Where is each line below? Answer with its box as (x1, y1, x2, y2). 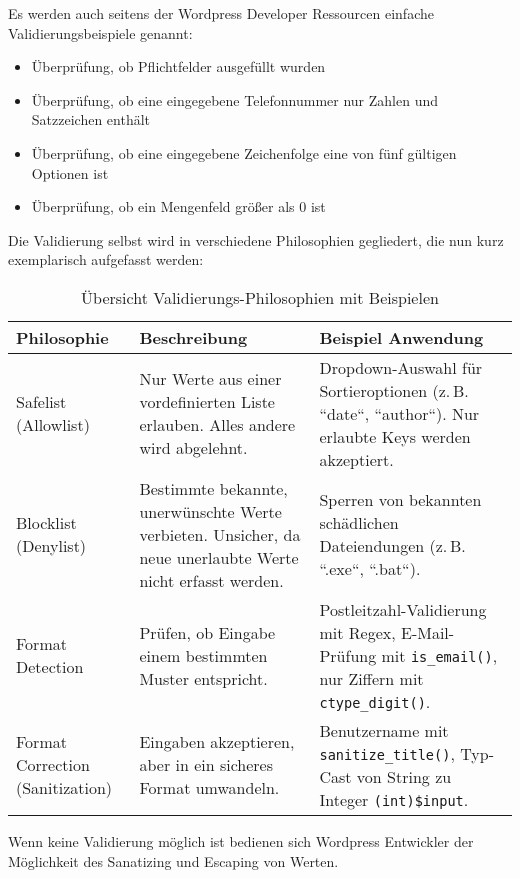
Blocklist (16, 511, 77, 535)
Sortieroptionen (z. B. (319, 378, 469, 402)
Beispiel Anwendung (319, 325, 484, 349)
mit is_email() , (381, 643, 498, 667)
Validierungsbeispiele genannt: (8, 22, 193, 43)
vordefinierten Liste (139, 390, 275, 414)
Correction (16, 753, 90, 777)
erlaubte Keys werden (319, 424, 471, 448)
